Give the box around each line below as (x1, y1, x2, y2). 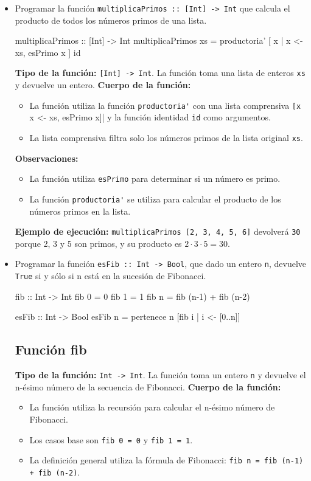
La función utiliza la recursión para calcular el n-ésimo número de (29, 401, 275, 414)
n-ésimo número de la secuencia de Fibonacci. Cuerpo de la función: (15, 380, 281, 393)
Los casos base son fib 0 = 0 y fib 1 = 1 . (29, 433, 193, 446)
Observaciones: (15, 151, 79, 164)
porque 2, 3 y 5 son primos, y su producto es (15, 237, 182, 249)
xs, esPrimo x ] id (15, 46, 81, 58)
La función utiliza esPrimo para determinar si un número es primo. (29, 172, 281, 185)
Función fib (15, 340, 87, 359)
